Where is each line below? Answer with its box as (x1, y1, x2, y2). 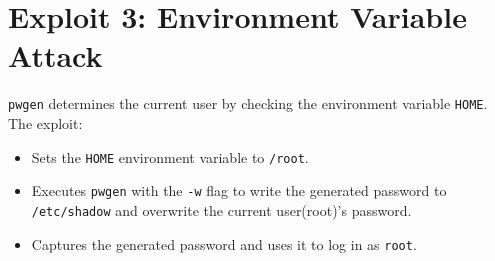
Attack (8, 35, 103, 76)
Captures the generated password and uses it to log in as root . (31, 233, 417, 254)
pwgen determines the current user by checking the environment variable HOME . (8, 93, 488, 114)
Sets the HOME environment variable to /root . (31, 146, 309, 167)
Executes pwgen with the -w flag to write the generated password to (31, 180, 447, 201)
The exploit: (8, 112, 83, 133)
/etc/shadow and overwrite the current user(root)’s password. (31, 199, 412, 220)
